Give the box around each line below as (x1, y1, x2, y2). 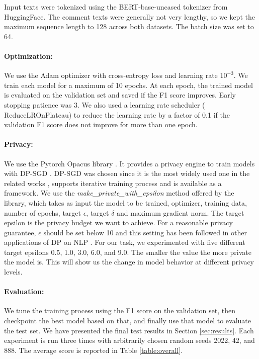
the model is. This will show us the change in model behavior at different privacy (4, 256, 254, 267)
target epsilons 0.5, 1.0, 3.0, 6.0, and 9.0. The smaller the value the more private (4, 246, 251, 257)
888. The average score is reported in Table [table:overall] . (4, 344, 183, 355)
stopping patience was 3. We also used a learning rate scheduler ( (4, 99, 205, 110)
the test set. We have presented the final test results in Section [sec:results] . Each (4, 325, 254, 335)
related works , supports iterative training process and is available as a (4, 177, 222, 188)
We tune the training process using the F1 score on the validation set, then (4, 305, 235, 316)
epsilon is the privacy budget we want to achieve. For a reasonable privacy (4, 217, 233, 228)
